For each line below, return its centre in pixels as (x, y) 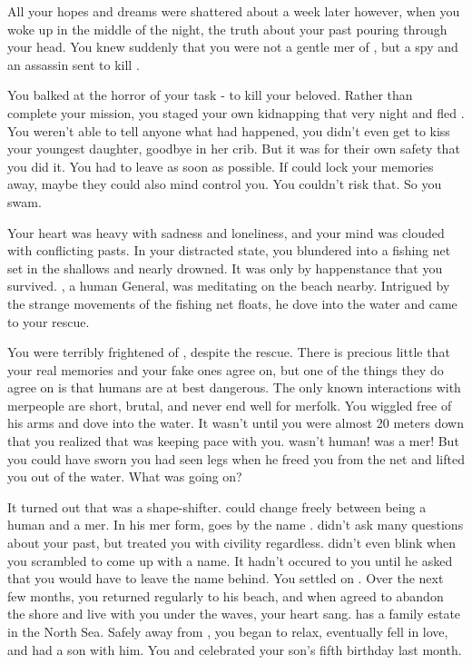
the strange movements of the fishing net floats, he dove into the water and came (232, 303)
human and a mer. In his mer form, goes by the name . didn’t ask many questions (236, 525)
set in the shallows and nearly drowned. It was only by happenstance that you (225, 268)
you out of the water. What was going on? (125, 476)
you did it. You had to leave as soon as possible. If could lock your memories (221, 166)
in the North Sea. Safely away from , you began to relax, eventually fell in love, (228, 631)
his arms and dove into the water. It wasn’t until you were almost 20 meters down (236, 423)
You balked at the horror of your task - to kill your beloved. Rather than (210, 95)
